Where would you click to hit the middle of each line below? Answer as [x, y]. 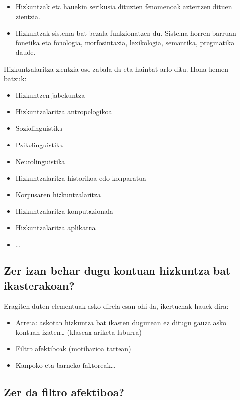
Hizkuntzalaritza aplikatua [56, 227]
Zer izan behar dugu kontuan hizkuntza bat [117, 271]
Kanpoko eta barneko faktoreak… [65, 365]
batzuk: [15, 78]
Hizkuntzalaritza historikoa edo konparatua [81, 178]
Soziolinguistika [39, 128]
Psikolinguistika [39, 144]
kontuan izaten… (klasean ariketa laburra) [78, 332]
